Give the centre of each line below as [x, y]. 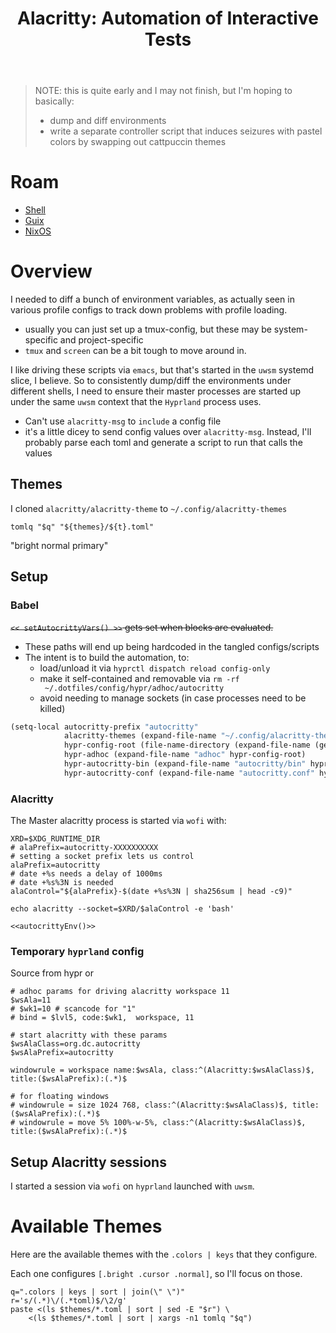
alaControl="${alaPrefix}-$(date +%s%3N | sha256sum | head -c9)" [151, 892]
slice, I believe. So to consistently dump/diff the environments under [151, 381]
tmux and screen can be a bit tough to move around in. [135, 351]
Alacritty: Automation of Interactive [168, 18]
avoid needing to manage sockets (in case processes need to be [173, 698]
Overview [51, 271]
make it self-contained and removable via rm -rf [139, 678]
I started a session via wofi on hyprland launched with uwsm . [132, 1186]
